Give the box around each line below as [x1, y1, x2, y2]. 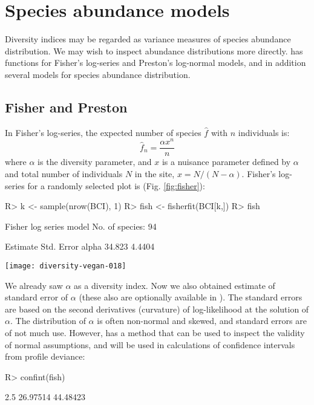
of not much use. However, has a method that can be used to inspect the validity [5, 326, 305, 339]
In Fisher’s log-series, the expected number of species [5, 126, 201, 138]
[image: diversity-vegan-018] [5, 262, 126, 270]
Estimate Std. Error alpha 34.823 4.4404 [5, 240, 155, 253]
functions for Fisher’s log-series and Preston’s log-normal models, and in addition [5, 56, 306, 69]
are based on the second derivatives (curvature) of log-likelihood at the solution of [5, 302, 309, 315]
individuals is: [238, 126, 290, 138]
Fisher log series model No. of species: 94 [5, 219, 157, 232]
